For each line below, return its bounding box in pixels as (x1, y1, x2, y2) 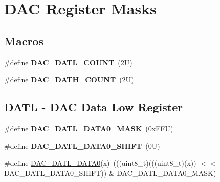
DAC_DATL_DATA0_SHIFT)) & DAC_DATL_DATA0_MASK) (4, 167, 216, 178)
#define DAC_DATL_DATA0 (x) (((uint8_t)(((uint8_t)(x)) (4, 157, 196, 168)
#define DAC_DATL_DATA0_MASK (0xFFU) (4, 123, 173, 133)
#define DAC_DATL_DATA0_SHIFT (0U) (4, 140, 160, 151)
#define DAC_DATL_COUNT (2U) (4, 57, 133, 67)
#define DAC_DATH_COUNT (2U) (4, 74, 134, 85)
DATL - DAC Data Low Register (4, 99, 183, 115)
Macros (4, 33, 43, 49)
